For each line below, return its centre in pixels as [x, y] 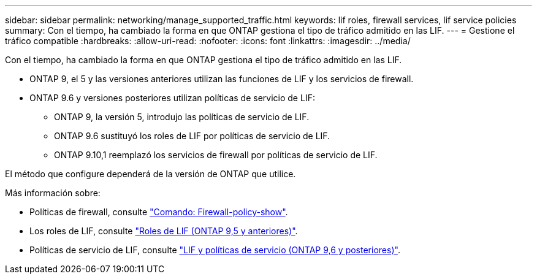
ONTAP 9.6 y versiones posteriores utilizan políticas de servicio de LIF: [172, 98]
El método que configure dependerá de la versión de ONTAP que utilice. [150, 174]
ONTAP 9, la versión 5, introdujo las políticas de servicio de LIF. [182, 117]
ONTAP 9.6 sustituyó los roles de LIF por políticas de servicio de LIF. [192, 136]
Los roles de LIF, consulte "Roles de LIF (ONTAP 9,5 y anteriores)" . [164, 231]
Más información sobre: [53, 193]
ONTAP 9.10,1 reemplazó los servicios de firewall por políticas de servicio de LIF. [216, 155]
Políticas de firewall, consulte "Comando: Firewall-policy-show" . [159, 212]
